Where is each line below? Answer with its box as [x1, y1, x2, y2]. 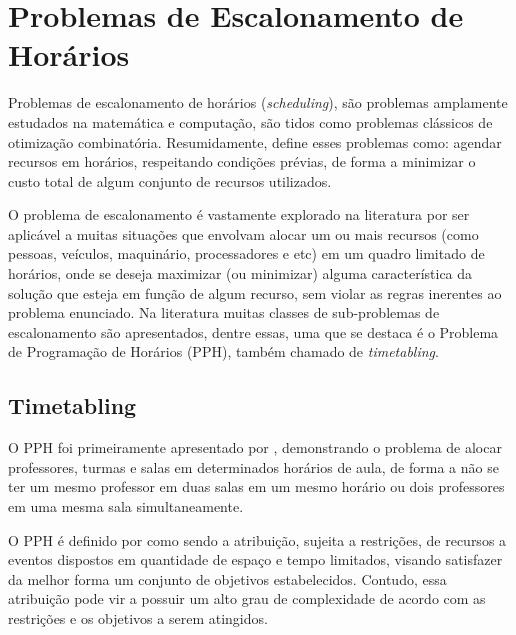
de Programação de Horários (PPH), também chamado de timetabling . [8, 341, 439, 362]
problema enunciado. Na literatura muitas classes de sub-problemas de [8, 302, 440, 323]
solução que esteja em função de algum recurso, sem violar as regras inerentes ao [8, 282, 502, 303]
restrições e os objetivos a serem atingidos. [8, 607, 268, 628]
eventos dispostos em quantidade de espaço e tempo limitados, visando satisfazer [8, 549, 503, 570]
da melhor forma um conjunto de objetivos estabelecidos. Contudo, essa [8, 568, 447, 589]
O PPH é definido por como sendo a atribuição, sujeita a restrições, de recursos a [8, 529, 507, 550]
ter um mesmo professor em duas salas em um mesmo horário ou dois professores [8, 476, 505, 497]
